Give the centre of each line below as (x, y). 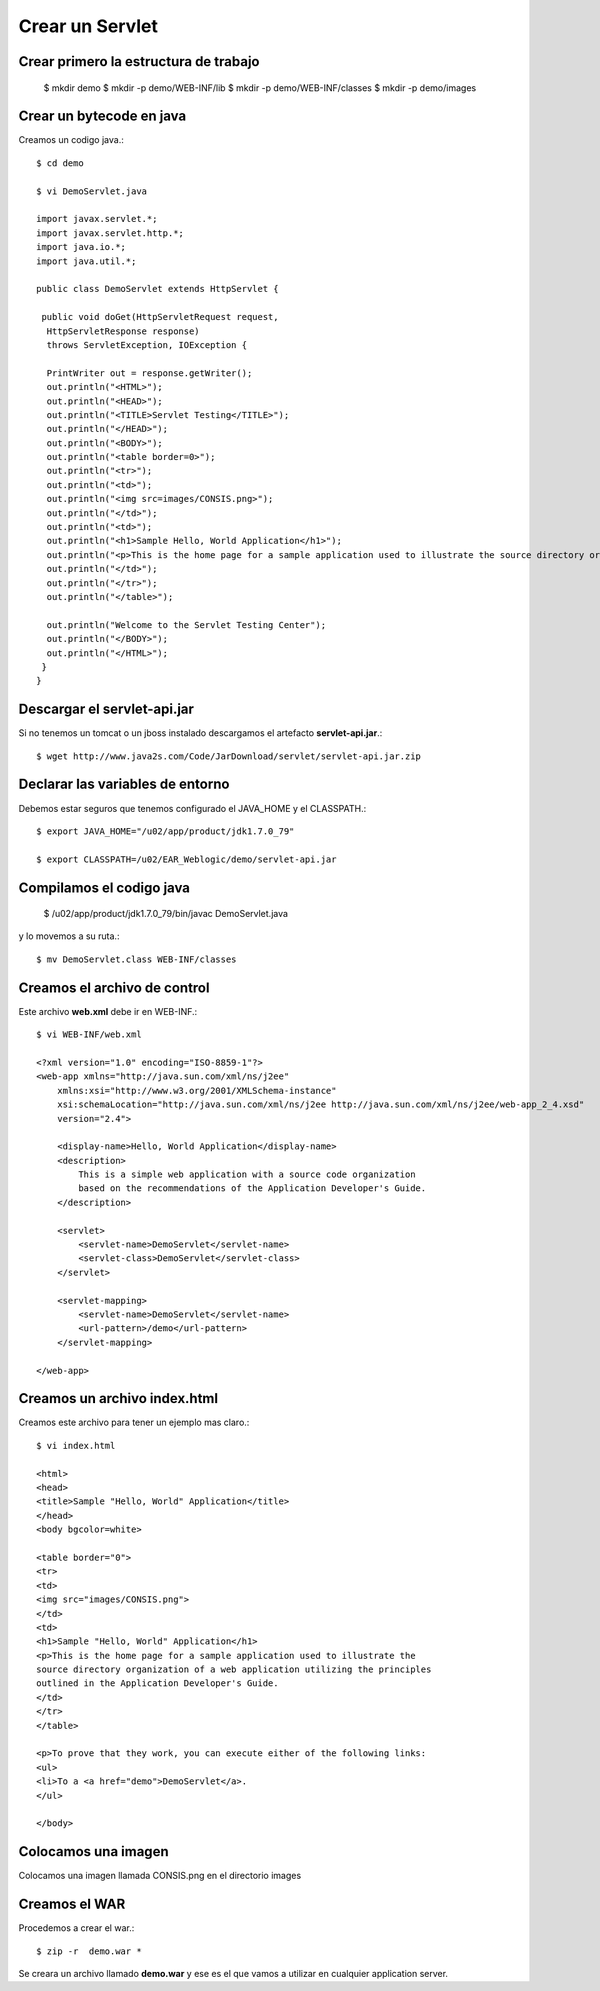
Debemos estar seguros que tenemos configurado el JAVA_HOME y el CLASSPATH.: (192, 808)
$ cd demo (60, 163)
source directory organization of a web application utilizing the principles (234, 1669)
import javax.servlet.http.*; (110, 233)
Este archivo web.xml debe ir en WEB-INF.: (108, 1011)
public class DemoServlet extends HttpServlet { (157, 289)
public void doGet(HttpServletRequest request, (160, 317)
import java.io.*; (81, 247)
